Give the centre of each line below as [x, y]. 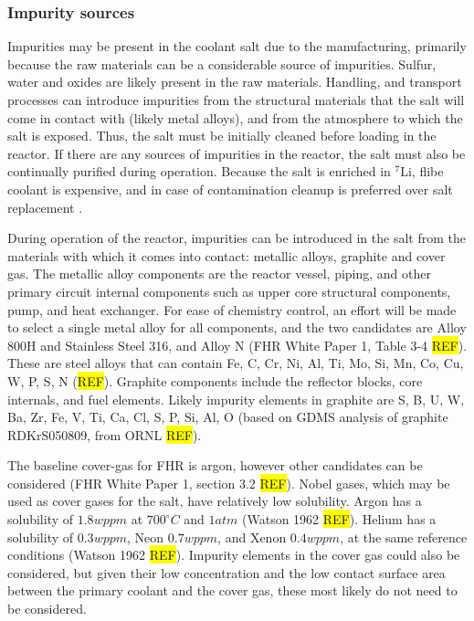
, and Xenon [252, 537]
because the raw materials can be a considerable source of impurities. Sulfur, [222, 63]
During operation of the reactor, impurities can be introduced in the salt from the [237, 238]
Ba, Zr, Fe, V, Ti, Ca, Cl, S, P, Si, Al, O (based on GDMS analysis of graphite [228, 417]
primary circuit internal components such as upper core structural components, [229, 291]
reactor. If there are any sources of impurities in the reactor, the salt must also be [237, 153]
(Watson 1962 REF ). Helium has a [339, 519]
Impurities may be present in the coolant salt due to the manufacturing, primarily [237, 46]
